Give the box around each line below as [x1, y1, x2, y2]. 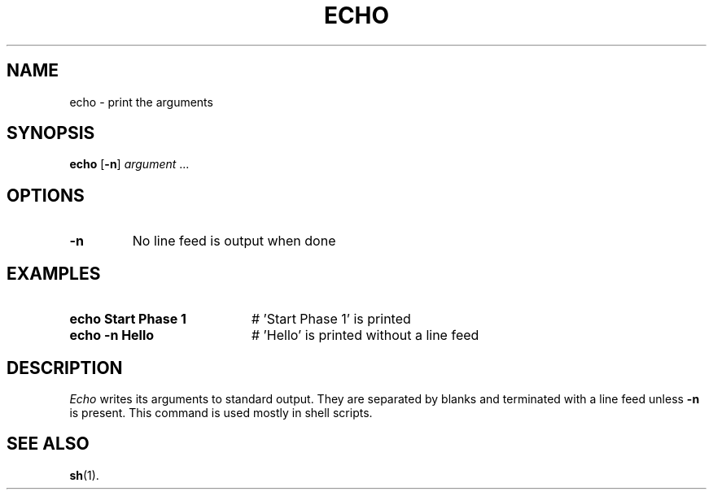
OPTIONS [7, 185, 85, 206]
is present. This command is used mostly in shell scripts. [69, 405, 373, 420]
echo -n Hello [69, 327, 155, 344]
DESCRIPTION [7, 357, 123, 378]
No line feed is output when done [132, 233, 336, 250]
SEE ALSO [7, 433, 90, 455]
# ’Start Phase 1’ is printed [251, 311, 411, 328]
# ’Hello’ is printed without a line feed [251, 327, 479, 344]
